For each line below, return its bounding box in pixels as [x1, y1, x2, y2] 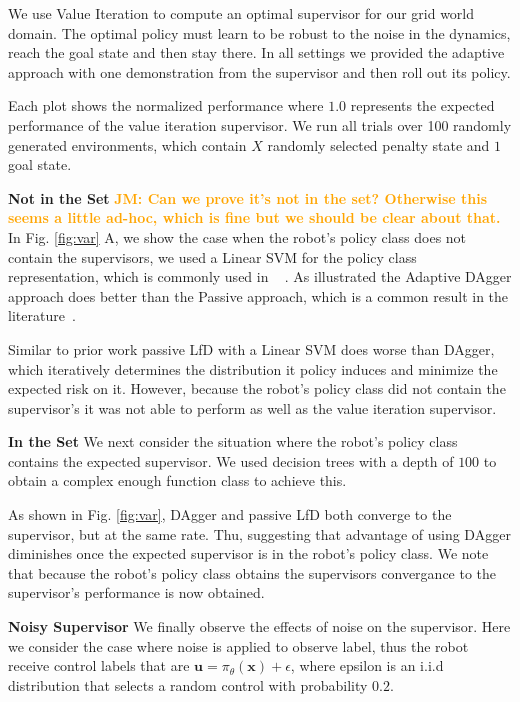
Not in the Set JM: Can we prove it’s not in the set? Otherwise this [8, 187, 488, 208]
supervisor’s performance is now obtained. [8, 582, 265, 603]
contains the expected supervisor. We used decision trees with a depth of [8, 450, 454, 471]
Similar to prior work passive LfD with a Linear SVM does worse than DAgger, [8, 338, 495, 359]
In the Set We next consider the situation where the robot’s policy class [8, 431, 458, 452]
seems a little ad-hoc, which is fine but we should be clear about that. [8, 207, 501, 228]
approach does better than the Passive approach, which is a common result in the [8, 285, 509, 306]
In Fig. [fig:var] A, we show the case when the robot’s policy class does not [8, 226, 467, 247]
